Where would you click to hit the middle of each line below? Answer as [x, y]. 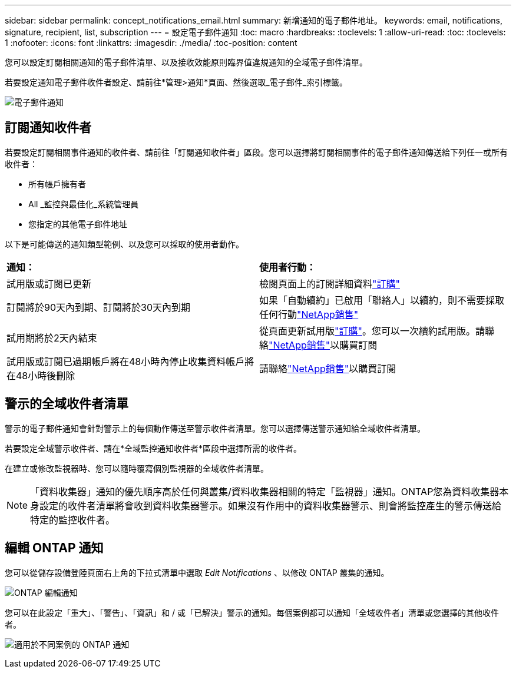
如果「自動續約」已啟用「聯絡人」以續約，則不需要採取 [382, 300]
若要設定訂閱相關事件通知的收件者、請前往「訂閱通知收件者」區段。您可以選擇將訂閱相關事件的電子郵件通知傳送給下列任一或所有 [256, 152]
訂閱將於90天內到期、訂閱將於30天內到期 [98, 307]
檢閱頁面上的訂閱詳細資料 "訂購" [330, 284]
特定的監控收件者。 [73, 520]
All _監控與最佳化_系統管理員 [84, 204]
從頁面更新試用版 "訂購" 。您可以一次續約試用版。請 [372, 331]
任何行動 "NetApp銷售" [309, 314]
